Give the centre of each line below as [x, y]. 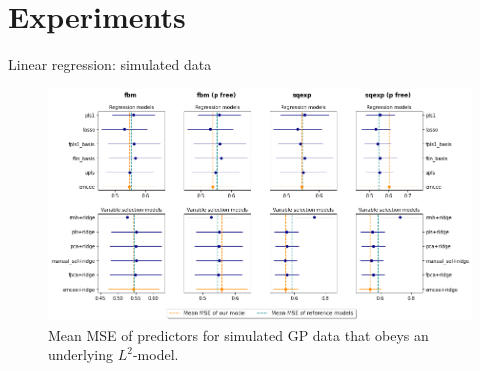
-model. [155, 354]
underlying [81, 354]
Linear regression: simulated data [110, 64]
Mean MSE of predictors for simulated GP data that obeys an [238, 334]
